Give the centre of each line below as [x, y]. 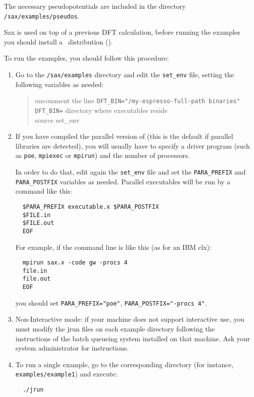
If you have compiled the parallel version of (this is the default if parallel [124, 136]
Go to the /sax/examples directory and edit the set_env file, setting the [125, 75]
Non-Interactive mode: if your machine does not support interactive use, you [130, 319]
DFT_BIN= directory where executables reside [101, 110]
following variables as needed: [60, 84]
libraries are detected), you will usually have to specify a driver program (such [133, 145]
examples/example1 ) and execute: [66, 374]
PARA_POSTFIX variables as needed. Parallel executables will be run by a [123, 181]
